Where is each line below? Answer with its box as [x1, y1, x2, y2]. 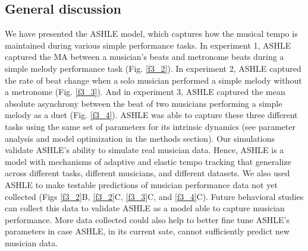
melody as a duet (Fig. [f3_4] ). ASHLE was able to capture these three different [5, 109, 298, 121]
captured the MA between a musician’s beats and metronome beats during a [5, 50, 284, 63]
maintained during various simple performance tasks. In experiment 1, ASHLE [5, 39, 291, 51]
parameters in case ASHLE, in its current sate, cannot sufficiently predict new [5, 225, 290, 237]
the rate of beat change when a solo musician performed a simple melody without [5, 74, 302, 86]
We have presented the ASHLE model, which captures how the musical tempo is [5, 27, 298, 40]
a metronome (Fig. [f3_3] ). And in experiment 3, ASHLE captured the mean [5, 85, 285, 98]
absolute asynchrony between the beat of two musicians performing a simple [5, 97, 282, 109]
